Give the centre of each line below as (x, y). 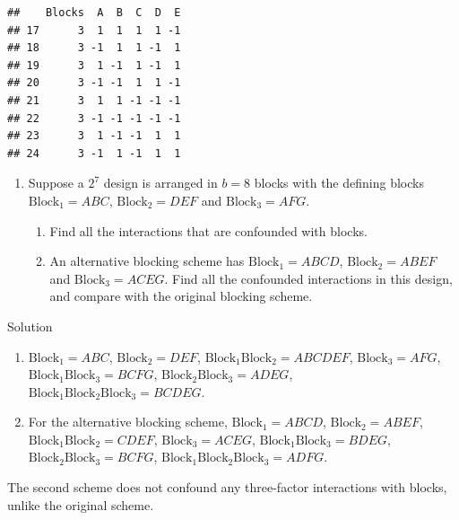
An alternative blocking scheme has (147, 261)
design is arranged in (160, 183)
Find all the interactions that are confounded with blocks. (208, 230)
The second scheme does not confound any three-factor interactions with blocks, (227, 487)
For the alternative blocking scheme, (128, 422)
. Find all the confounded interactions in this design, (308, 278)
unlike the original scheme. (81, 504)
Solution (30, 326)
